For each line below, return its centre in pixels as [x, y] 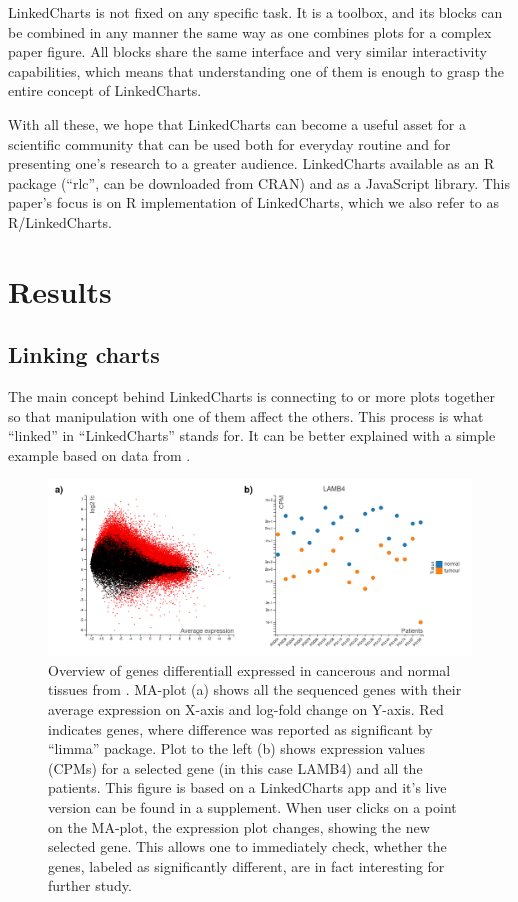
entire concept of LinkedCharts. [105, 90]
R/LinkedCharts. [60, 221]
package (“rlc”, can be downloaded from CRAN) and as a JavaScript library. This [259, 182]
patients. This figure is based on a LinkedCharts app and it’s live [247, 787]
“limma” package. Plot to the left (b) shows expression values [237, 748]
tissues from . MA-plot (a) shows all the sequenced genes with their [255, 689]
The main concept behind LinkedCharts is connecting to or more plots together [252, 396]
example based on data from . [99, 454]
